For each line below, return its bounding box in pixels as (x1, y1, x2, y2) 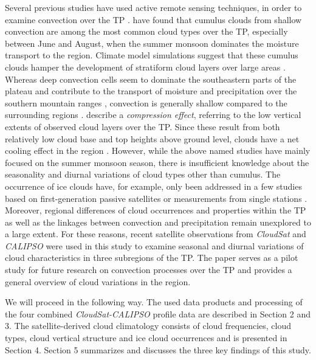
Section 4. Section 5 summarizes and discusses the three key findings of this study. (5, 343, 311, 356)
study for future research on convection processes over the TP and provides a (5, 263, 292, 276)
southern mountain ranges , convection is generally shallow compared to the (5, 96, 287, 109)
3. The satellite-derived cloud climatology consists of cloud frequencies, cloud (5, 319, 292, 332)
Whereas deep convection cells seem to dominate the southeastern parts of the (5, 72, 297, 85)
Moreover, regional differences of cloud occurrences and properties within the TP (5, 204, 306, 216)
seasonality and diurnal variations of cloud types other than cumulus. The (5, 168, 281, 181)
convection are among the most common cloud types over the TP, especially (5, 25, 288, 38)
